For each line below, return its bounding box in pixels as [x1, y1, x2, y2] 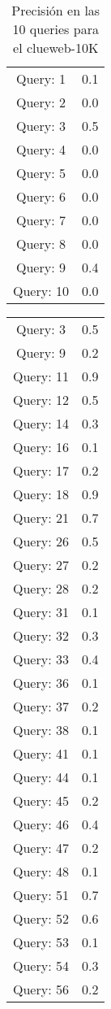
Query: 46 [13, 815, 69, 833]
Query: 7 [16, 211, 66, 229]
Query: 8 [16, 234, 66, 253]
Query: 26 [13, 532, 69, 550]
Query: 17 [13, 461, 69, 480]
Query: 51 [13, 885, 69, 904]
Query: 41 [13, 744, 69, 763]
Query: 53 [13, 933, 69, 951]
